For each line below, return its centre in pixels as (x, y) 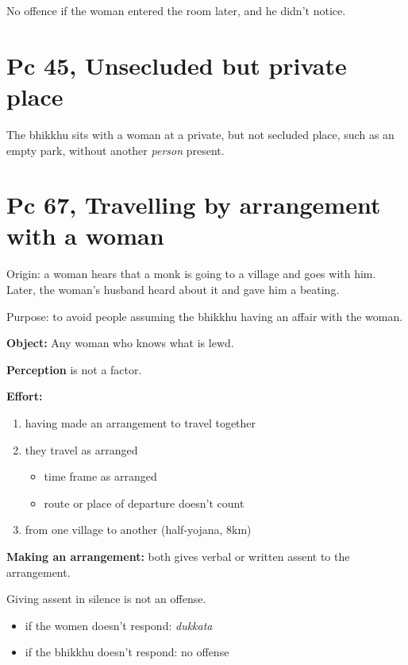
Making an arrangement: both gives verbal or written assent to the (178, 556)
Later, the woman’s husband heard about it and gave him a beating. (173, 289)
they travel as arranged (81, 449)
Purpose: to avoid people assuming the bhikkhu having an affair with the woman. (205, 316)
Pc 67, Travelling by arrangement (194, 205)
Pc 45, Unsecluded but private (177, 65)
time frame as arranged (100, 476)
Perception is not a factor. (74, 369)
